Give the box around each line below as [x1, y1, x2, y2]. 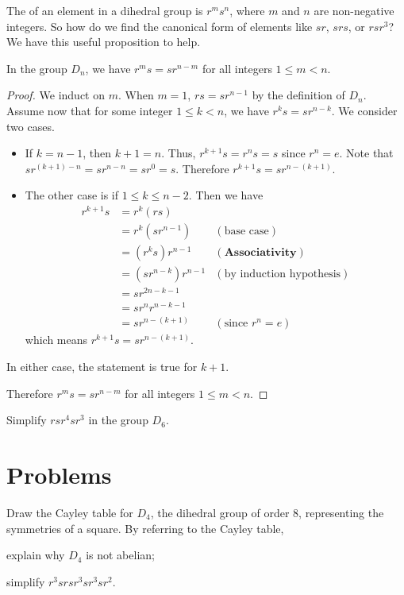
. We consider [331, 102, 398, 118]
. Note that [339, 145, 394, 161]
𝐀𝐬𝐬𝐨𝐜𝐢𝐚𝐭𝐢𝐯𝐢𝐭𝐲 [224, 247, 297, 259]
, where [229, 2, 265, 18]
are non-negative [314, 2, 394, 18]
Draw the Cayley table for [6, 504, 133, 520]
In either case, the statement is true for [6, 358, 198, 374]
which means [25, 331, 88, 348]
